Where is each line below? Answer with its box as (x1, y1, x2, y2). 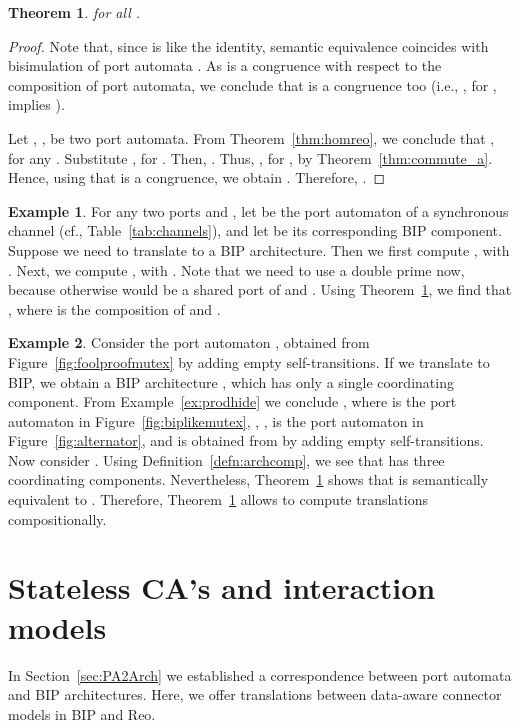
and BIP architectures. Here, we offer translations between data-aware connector (8, 684, 502, 705)
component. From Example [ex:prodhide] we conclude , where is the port (8, 391, 457, 412)
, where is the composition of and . (8, 298, 221, 319)
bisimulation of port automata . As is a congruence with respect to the (8, 55, 442, 76)
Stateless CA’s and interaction (8, 567, 436, 608)
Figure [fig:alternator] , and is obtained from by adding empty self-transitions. (8, 430, 484, 451)
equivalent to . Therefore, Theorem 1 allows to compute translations (8, 489, 428, 510)
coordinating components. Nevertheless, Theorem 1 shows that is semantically (8, 469, 489, 490)
